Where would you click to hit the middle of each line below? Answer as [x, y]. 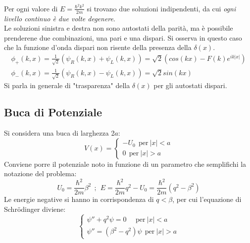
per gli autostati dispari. [190, 85]
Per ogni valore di [31, 8]
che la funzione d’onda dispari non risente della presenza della [98, 47]
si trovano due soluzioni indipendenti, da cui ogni [161, 8]
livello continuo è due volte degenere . [60, 18]
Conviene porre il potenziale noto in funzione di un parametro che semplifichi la [125, 164]
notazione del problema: [40, 173]
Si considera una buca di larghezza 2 [59, 133]
